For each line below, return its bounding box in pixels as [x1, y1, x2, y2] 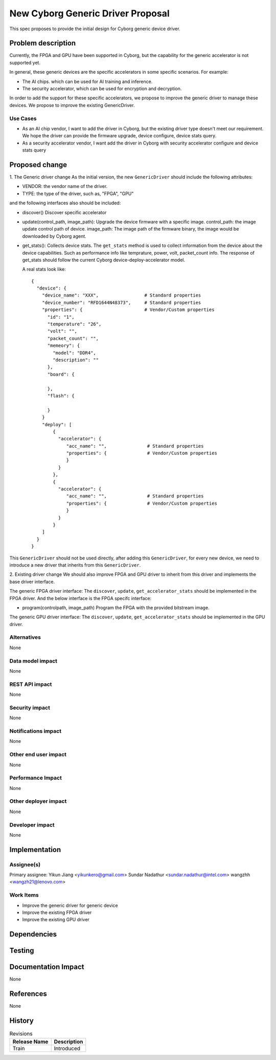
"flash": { [47, 392, 75, 399]
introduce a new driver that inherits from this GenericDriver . [9, 562, 141, 568]
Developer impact [9, 821, 55, 828]
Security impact [9, 704, 51, 711]
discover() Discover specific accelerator [22, 209, 107, 215]
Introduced [54, 1045, 81, 1052]
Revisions [9, 1030, 33, 1037]
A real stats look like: [22, 266, 66, 273]
